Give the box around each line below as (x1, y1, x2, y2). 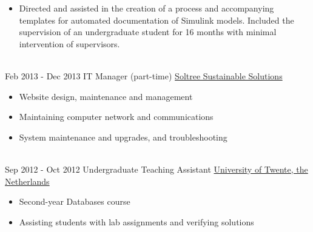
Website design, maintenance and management (19, 90, 193, 102)
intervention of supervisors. (19, 37, 120, 50)
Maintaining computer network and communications (19, 110, 214, 123)
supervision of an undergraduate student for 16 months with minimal (19, 25, 277, 38)
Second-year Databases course (19, 195, 130, 208)
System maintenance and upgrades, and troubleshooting (19, 130, 227, 143)
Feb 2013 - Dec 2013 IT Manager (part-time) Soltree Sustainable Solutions (5, 69, 283, 82)
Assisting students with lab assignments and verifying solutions (19, 215, 254, 228)
